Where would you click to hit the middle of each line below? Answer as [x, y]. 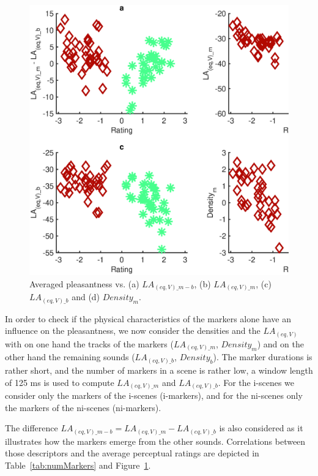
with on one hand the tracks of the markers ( [89, 343]
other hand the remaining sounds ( [70, 357]
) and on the [280, 343]
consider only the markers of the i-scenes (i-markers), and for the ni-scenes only [154, 395]
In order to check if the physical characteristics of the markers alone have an [148, 318]
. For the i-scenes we [256, 382]
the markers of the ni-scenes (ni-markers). [83, 407]
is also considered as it [261, 428]
